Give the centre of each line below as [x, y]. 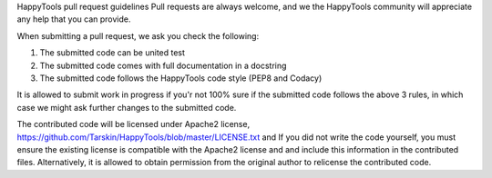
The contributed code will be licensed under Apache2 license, [133, 124]
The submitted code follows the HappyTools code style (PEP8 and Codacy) [181, 78]
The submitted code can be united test [113, 53]
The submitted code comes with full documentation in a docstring [163, 65]
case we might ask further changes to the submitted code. [127, 107]
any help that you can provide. [74, 19]
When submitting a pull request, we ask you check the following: [138, 35]
